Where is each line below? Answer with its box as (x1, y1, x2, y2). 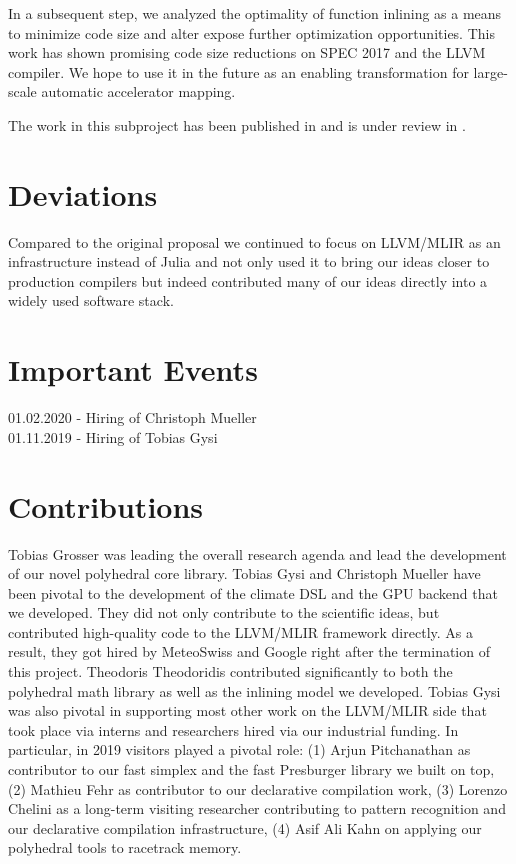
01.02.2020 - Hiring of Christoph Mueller (8, 407, 257, 428)
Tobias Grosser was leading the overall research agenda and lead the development (8, 543, 507, 564)
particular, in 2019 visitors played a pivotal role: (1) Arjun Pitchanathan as (8, 739, 471, 760)
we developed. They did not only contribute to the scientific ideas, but (8, 602, 440, 623)
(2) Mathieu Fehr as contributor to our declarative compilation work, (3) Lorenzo (8, 778, 508, 799)
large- (473, 61, 508, 82)
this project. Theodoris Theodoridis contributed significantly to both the (8, 661, 453, 682)
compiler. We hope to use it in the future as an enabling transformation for (8, 61, 469, 82)
